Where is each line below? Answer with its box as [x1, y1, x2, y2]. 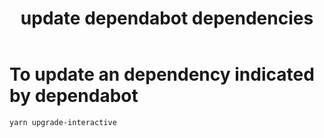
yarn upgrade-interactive [9, 117, 117, 127]
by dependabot [9, 85, 139, 107]
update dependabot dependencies [20, 7, 314, 30]
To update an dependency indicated [9, 63, 315, 86]
